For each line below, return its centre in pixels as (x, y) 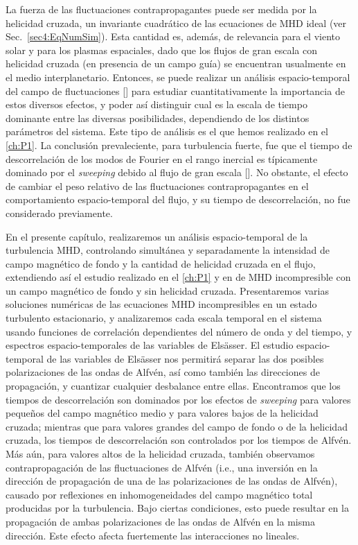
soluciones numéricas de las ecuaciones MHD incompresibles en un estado (161, 304)
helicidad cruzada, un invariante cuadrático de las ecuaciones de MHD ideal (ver (176, 23)
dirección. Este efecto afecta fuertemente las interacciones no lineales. (153, 535)
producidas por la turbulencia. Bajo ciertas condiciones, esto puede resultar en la (177, 508)
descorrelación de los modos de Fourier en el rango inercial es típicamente (162, 158)
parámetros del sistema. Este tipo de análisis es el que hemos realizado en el (167, 131)
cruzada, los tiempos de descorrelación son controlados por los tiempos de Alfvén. (179, 440)
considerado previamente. (59, 213)
